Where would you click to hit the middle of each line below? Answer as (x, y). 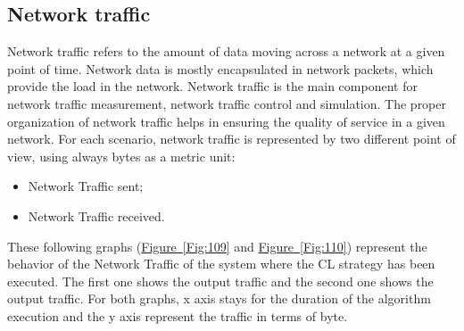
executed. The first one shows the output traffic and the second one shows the (220, 281)
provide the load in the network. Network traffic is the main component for (212, 86)
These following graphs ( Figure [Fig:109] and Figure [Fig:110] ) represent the (217, 246)
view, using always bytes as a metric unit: (121, 156)
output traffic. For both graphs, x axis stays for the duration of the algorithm (219, 298)
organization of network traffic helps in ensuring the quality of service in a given (226, 121)
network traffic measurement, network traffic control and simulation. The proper (227, 103)
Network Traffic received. (96, 215)
